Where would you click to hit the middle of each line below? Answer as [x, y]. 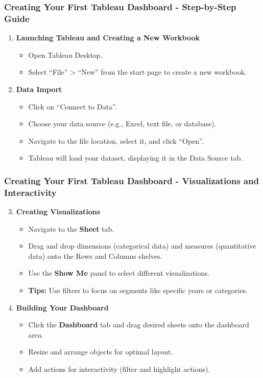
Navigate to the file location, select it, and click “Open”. [116, 140]
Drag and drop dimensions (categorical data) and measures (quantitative [142, 246]
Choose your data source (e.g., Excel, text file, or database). [122, 124]
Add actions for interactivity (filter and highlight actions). [119, 369]
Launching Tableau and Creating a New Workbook [108, 38]
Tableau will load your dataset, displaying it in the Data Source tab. [136, 158]
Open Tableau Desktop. [65, 54]
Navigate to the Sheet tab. [71, 228]
